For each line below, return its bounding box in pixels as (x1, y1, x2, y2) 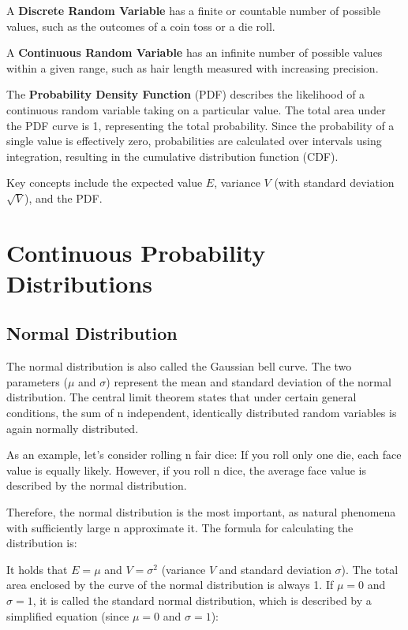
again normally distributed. (6, 419, 139, 436)
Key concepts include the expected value (6, 174, 203, 191)
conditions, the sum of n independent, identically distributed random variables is (6, 404, 397, 421)
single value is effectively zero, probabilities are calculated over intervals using (6, 132, 382, 149)
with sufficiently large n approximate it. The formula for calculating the (6, 519, 354, 535)
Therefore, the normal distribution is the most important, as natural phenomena (6, 504, 396, 520)
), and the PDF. (24, 189, 103, 206)
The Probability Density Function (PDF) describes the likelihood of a (6, 86, 365, 103)
